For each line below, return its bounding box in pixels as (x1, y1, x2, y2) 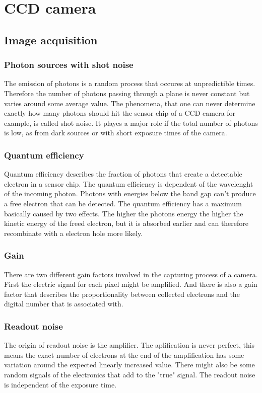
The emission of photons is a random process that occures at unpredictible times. (4, 78, 255, 89)
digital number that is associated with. (4, 298, 123, 309)
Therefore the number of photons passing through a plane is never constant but (4, 88, 250, 98)
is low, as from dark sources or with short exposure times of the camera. (4, 127, 227, 138)
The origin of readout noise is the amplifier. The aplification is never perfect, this (4, 340, 255, 350)
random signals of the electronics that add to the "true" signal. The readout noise (4, 369, 255, 379)
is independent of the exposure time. (4, 379, 117, 389)
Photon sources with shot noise (4, 58, 134, 71)
